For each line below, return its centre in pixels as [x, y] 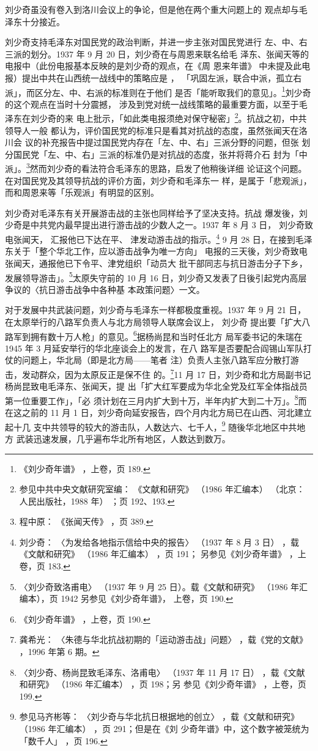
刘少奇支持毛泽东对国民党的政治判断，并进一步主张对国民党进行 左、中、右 [156, 42]
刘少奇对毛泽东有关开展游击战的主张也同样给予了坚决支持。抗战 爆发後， [152, 213]
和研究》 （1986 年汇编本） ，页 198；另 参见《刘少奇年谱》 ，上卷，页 [163, 684]
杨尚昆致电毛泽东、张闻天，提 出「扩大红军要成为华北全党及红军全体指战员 [156, 386]
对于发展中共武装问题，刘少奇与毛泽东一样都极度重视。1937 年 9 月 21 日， [156, 310]
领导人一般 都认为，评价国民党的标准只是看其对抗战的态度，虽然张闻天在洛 [156, 130]
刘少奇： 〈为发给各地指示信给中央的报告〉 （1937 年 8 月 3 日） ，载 [159, 542]
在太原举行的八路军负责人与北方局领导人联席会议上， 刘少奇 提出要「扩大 [153, 321]
